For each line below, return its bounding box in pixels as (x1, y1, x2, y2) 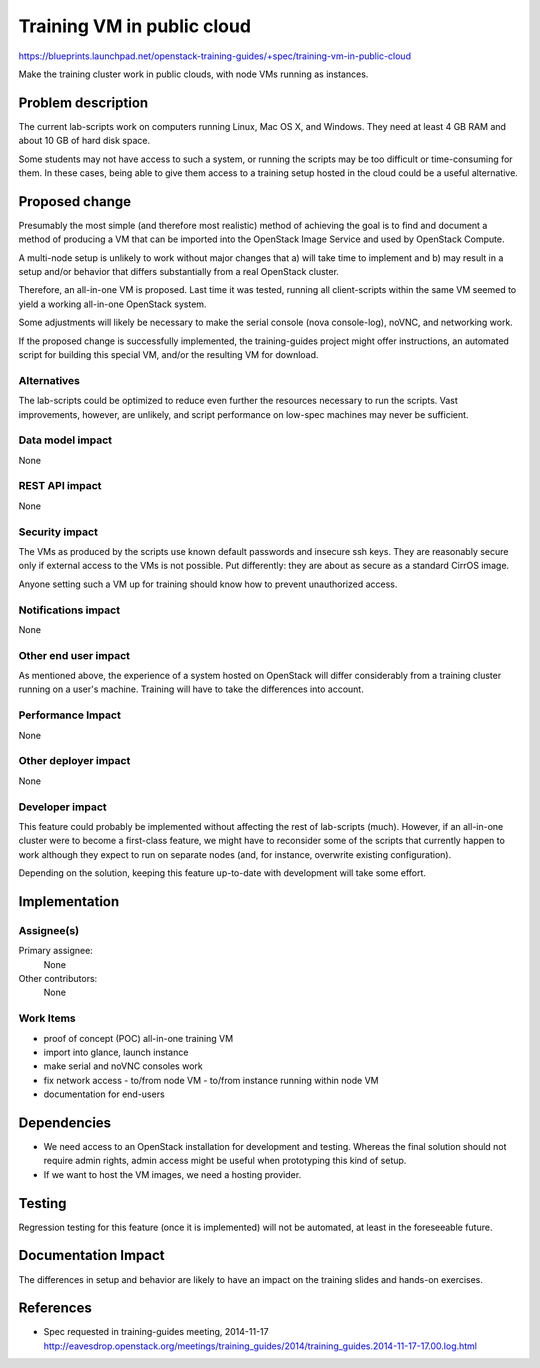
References (18, 1300, 92, 1317)
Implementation (18, 893, 120, 910)
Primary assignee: (18, 945, 94, 957)
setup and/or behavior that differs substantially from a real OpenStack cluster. (18, 266, 340, 278)
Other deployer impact (18, 754, 131, 768)
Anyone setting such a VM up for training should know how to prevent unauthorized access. (18, 578, 398, 590)
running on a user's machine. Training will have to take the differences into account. (18, 683, 364, 695)
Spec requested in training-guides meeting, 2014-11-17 (43, 1326, 269, 1338)
